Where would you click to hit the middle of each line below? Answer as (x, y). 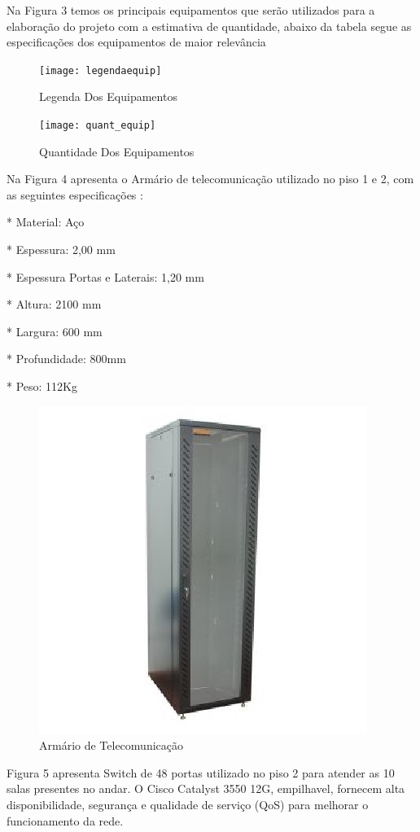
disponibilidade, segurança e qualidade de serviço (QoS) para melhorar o (188, 804)
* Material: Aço (46, 222)
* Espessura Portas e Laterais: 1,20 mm (105, 276)
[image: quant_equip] (98, 126)
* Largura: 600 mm (55, 331)
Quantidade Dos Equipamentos (117, 151)
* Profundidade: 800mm (66, 359)
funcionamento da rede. (65, 820)
